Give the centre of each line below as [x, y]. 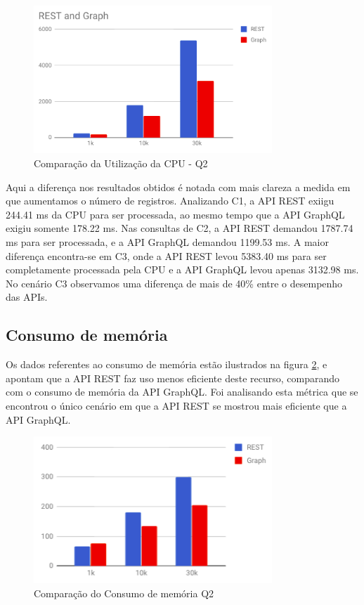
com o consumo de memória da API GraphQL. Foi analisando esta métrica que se [182, 392]
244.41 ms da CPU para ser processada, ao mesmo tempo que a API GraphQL [175, 214]
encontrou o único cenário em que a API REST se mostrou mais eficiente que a [176, 405]
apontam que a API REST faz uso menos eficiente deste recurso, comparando [173, 378]
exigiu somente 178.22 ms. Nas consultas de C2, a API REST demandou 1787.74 [180, 228]
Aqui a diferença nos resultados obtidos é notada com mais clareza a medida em [178, 187]
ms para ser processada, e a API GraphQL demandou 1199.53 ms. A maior [167, 242]
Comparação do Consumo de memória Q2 [124, 593]
